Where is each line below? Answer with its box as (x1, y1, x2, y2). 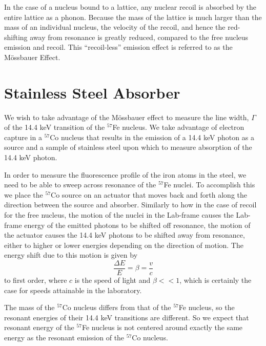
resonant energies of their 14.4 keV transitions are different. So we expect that (4, 312, 249, 322)
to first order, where (4, 275, 67, 285)
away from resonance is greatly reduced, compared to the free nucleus (30, 31, 249, 42)
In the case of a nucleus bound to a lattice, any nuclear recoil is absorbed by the (4, 2, 256, 12)
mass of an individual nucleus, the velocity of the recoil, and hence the (4, 22, 226, 32)
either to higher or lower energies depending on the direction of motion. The (4, 239, 243, 250)
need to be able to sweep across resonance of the (4, 179, 156, 190)
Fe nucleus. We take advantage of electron (112, 122, 244, 132)
